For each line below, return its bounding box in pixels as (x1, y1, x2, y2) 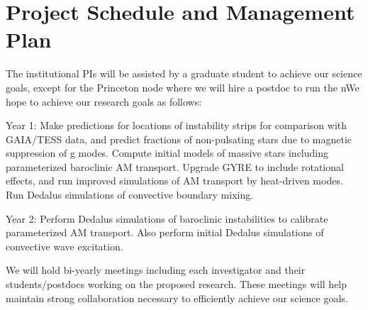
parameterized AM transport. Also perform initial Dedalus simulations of (6, 225, 324, 240)
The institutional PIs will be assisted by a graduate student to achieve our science (6, 66, 362, 81)
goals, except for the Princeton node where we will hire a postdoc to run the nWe (6, 79, 359, 94)
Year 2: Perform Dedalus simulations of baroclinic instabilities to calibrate (6, 211, 328, 226)
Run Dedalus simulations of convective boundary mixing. (6, 187, 254, 202)
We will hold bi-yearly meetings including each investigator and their (6, 262, 306, 277)
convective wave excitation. (6, 238, 123, 253)
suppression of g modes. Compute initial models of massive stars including (6, 145, 328, 160)
